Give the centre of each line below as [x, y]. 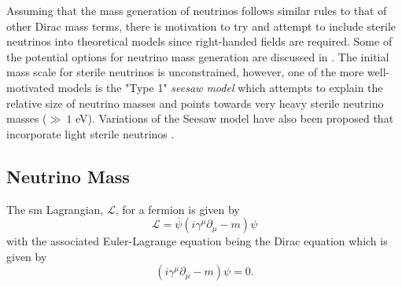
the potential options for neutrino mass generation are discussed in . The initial [198, 56]
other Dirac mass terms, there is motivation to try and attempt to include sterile [201, 26]
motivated [31, 87]
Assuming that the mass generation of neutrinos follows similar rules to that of [197, 10]
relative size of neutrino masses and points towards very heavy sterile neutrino [195, 103]
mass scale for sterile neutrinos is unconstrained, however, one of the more [185, 72]
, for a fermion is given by [177, 209]
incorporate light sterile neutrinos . [90, 133]
